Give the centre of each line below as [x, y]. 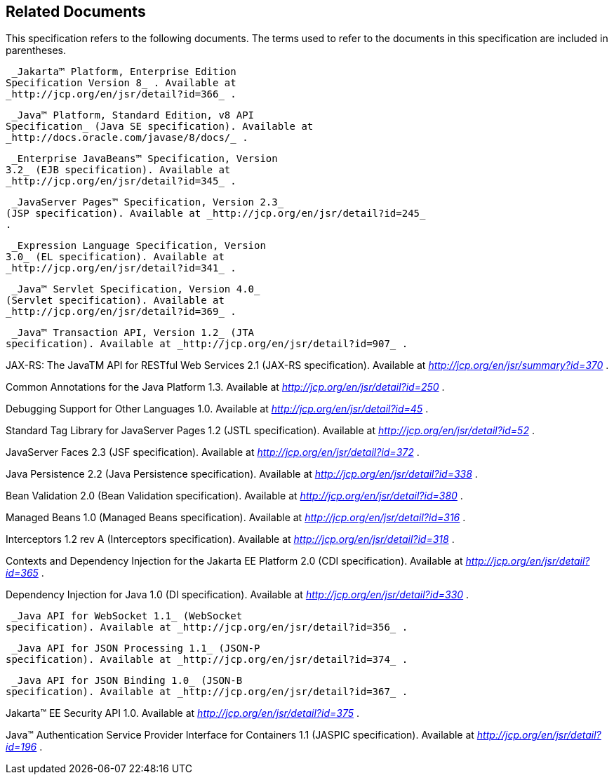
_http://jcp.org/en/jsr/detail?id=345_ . [121, 181]
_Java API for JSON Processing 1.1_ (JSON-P [136, 648]
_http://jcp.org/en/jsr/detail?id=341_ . [121, 268]
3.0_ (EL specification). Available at [115, 257]
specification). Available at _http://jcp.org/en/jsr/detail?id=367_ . [207, 692]
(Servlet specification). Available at [115, 301]
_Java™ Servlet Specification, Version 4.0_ [136, 289]
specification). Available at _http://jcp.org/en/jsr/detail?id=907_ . [207, 344]
